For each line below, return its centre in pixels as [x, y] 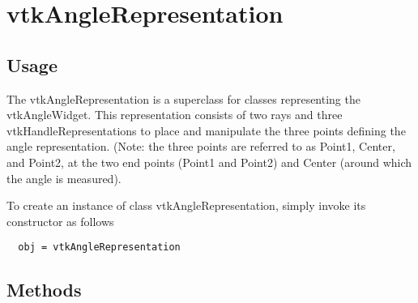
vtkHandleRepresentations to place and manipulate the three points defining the [206, 130]
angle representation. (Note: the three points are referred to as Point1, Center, [201, 146]
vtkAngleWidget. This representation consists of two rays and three [175, 115]
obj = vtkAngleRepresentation [99, 248]
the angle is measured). [64, 178]
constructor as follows [60, 221]
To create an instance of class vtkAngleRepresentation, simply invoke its [186, 205]
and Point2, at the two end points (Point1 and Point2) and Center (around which [209, 162]
